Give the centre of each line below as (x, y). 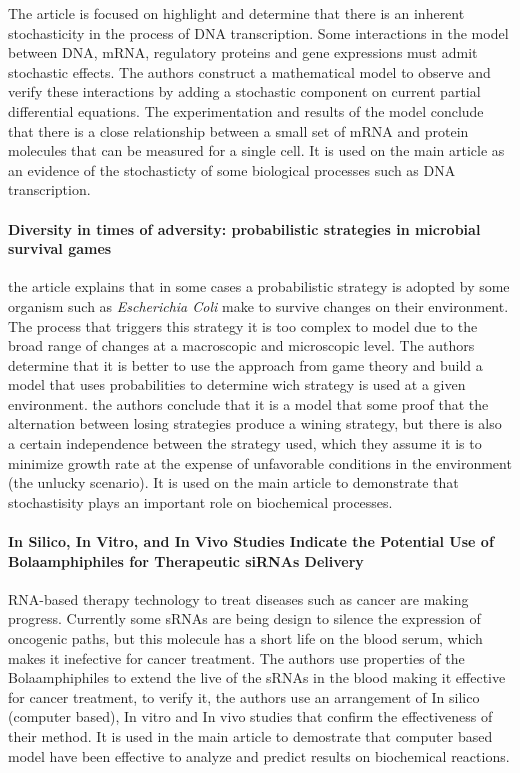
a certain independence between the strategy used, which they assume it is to (245, 443)
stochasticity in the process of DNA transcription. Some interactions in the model (258, 32)
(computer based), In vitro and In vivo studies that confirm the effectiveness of (250, 716)
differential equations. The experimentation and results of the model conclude (246, 110)
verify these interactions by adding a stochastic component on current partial (244, 91)
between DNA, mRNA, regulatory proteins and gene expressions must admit (243, 52)
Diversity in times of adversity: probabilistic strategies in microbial (244, 228)
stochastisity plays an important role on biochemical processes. (200, 501)
